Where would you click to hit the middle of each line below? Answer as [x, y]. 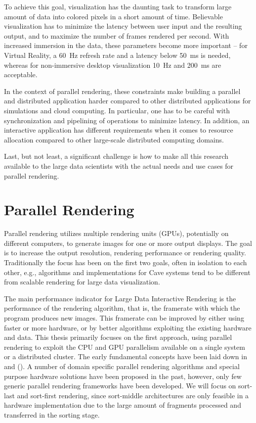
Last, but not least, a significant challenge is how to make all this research [116, 156]
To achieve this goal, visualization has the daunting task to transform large [118, 6]
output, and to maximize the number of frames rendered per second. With [117, 35]
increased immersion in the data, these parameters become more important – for [126, 45]
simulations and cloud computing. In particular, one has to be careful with [117, 110]
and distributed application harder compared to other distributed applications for [128, 101]
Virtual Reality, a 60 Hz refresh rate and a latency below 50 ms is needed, [117, 55]
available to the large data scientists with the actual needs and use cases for [119, 165]
